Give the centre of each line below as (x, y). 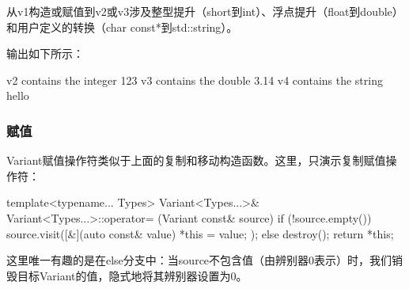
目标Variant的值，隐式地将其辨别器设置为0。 (132, 275)
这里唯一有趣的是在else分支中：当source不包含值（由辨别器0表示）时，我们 (199, 260)
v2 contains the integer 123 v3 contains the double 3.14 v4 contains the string (195, 80)
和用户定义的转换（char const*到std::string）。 (122, 27)
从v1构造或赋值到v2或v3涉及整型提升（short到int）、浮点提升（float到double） (205, 11)
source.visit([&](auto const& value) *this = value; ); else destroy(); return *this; (200, 233)
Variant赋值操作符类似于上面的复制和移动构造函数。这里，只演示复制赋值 (196, 160)
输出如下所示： (45, 53)
